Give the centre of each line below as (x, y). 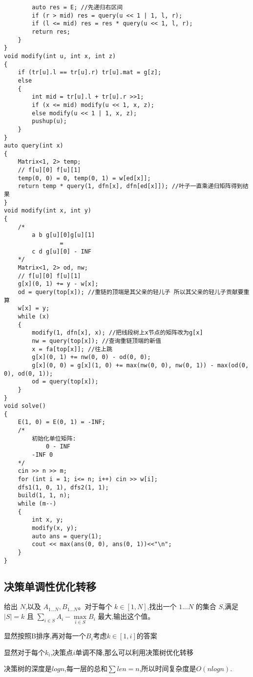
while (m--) (37, 504)
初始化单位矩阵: (54, 438)
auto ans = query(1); (67, 536)
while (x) (34, 316)
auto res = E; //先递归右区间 (77, 7)
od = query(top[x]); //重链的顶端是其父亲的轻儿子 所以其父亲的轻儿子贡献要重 (134, 292)
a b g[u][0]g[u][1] (63, 235)
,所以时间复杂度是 (168, 668)
